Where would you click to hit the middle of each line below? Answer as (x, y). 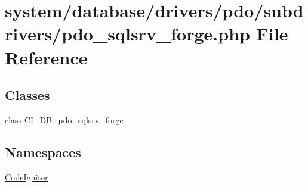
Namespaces (43, 152)
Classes (27, 95)
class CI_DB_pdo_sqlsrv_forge (64, 119)
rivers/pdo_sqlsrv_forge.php (127, 34)
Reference (46, 57)
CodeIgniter (27, 177)
